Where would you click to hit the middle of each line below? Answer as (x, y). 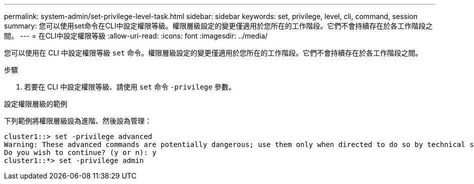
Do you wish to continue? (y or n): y (80, 152)
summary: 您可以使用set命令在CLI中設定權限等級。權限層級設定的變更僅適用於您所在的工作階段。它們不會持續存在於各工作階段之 (218, 26)
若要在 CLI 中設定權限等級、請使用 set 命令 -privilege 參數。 (130, 87)
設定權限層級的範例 (36, 104)
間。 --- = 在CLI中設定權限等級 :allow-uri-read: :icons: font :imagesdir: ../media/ (136, 36)
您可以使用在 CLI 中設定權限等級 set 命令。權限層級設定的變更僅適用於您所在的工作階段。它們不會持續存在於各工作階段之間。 (213, 53)
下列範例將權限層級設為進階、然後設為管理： (78, 121)
